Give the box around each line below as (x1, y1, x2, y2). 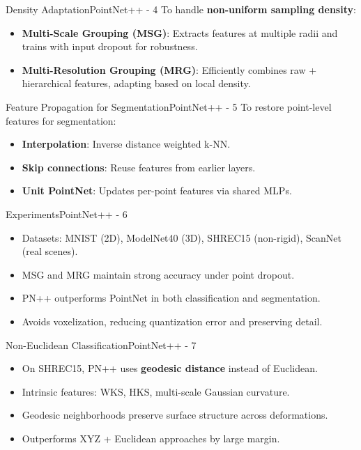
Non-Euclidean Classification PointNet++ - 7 (6, 337, 197, 352)
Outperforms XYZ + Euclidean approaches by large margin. (22, 430, 280, 445)
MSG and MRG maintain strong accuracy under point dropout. (22, 267, 295, 281)
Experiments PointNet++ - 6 (6, 206, 128, 221)
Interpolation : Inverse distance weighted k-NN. (22, 137, 231, 151)
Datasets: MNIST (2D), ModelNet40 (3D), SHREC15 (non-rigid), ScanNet (22, 230, 341, 245)
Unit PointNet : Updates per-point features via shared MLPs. (22, 183, 292, 198)
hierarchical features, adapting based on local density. (22, 76, 251, 91)
